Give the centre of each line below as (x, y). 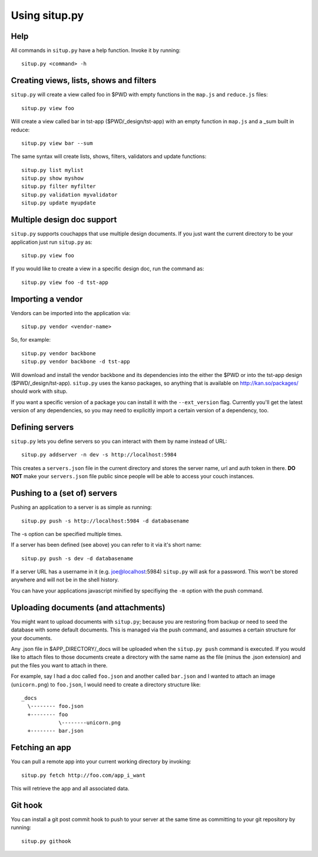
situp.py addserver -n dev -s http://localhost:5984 (99, 455)
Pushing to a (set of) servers (64, 493)
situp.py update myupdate (59, 203)
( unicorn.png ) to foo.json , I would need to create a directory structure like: (106, 684)
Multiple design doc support (64, 220)
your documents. (32, 638)
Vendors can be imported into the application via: (71, 313)
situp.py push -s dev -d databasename (77, 558)
